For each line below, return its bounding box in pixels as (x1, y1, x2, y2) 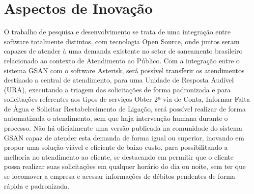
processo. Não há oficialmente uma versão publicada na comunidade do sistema (4, 123, 242, 133)
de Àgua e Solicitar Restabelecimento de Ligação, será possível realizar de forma (4, 103, 246, 113)
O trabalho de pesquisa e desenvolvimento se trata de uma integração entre (4, 27, 231, 37)
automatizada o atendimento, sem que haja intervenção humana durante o (4, 113, 228, 123)
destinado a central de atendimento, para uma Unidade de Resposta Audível (4, 75, 234, 85)
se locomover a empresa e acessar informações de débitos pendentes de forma (4, 171, 235, 181)
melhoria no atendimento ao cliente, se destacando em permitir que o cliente (4, 151, 234, 162)
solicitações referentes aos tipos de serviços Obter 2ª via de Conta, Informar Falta (4, 94, 250, 104)
